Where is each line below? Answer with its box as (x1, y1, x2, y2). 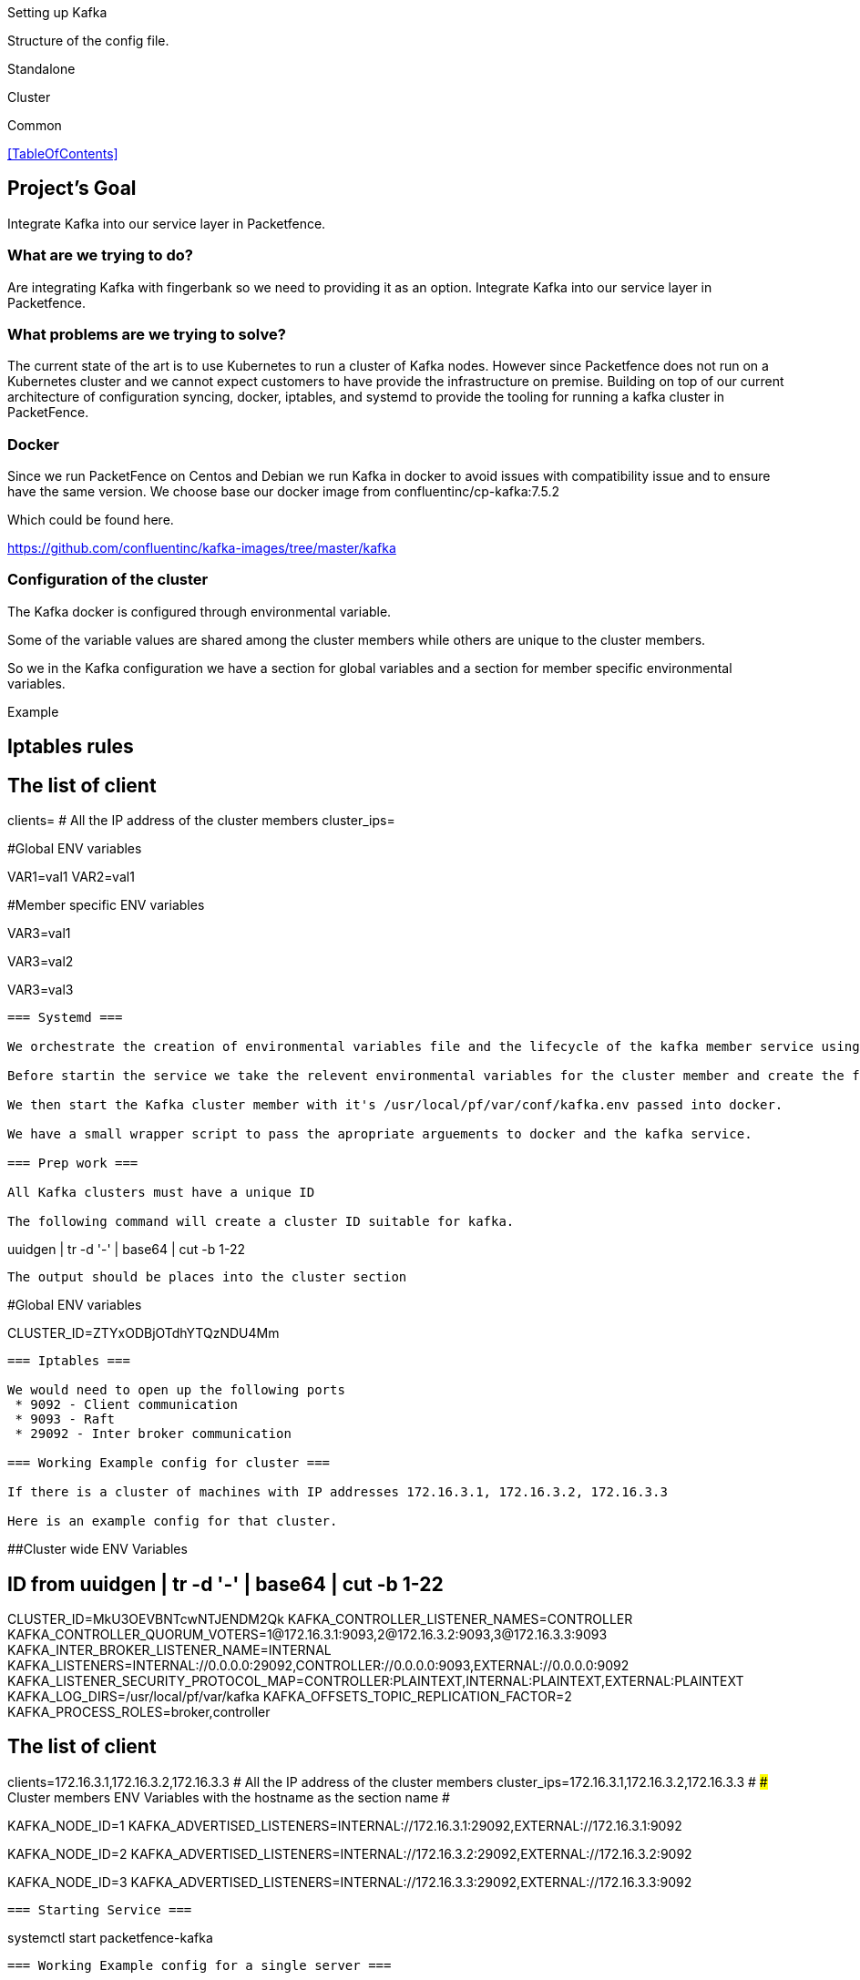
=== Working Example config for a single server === (7, 1957, 392, 1973)
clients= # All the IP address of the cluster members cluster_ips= (7, 812, 395, 829)
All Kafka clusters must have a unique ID (7, 1185, 315, 1200)
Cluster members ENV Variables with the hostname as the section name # (7, 1789, 450, 1805)
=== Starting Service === (7, 1902, 192, 1917)
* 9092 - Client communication (15, 1397, 238, 1413)
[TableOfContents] (7, 146, 118, 161)
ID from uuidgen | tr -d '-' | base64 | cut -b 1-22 (7, 1572, 444, 1596)
